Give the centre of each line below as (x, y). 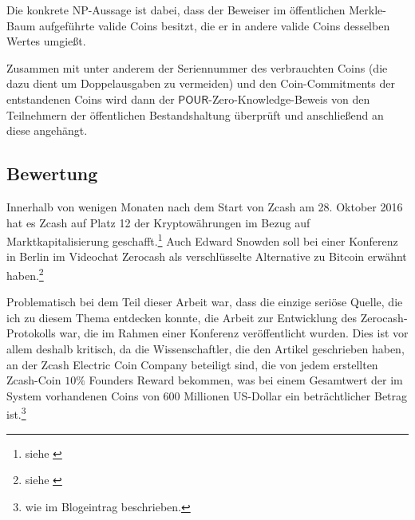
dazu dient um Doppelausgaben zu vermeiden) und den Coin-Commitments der (201, 83)
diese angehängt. (47, 130)
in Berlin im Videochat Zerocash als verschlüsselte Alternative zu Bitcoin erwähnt (207, 256)
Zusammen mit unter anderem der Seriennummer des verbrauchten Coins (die (197, 67)
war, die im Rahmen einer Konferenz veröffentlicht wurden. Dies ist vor (234, 333)
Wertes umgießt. (46, 41)
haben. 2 (25, 274)
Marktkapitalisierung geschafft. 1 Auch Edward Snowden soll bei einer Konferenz (202, 240)
